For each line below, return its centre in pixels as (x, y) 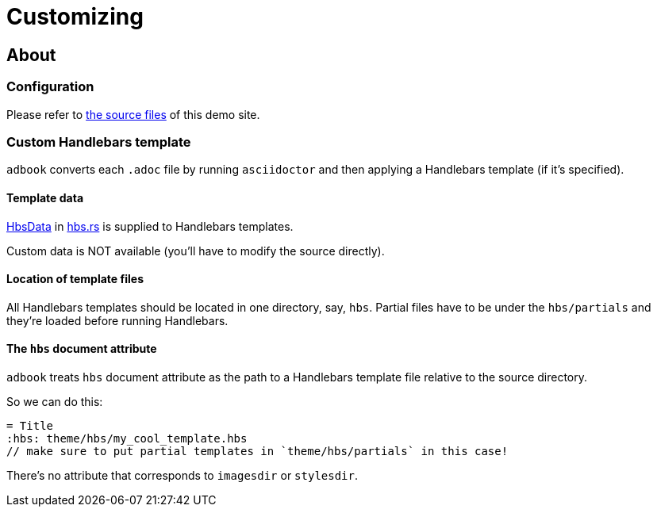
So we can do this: (55, 401)
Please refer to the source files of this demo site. (133, 114)
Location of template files (75, 279)
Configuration (50, 87)
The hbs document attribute (82, 349)
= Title (30, 425)
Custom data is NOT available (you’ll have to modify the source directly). (196, 251)
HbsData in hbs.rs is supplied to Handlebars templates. (150, 226)
